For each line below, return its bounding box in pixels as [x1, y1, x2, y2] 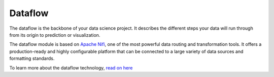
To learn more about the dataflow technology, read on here [9, 64, 133, 70]
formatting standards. [9, 55, 55, 61]
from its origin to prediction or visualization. [9, 32, 100, 38]
